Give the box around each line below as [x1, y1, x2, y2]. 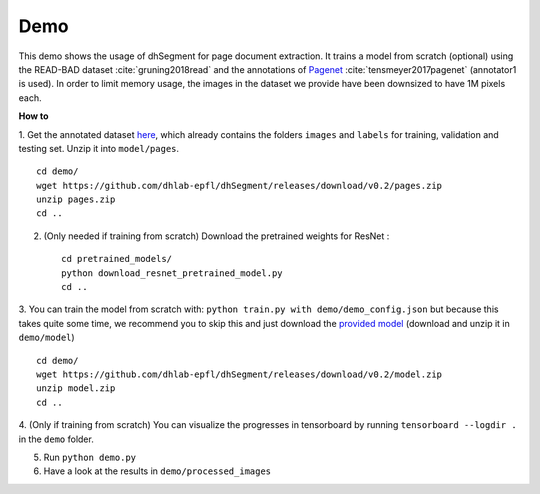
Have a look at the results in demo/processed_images [43, 465, 272, 477]
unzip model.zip [36, 383, 116, 394]
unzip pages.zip [36, 194, 116, 205]
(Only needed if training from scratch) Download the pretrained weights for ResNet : [43, 230, 390, 242]
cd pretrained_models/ [61, 253, 173, 265]
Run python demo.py [43, 451, 137, 463]
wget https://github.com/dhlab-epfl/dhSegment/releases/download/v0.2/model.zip [36, 368, 443, 380]
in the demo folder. [18, 433, 94, 445]
